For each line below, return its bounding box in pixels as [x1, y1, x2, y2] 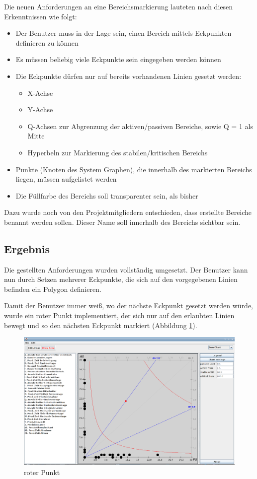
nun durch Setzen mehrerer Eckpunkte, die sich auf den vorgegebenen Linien [4, 274, 238, 284]
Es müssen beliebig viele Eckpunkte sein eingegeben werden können [15, 54, 221, 65]
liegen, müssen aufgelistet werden [15, 174, 117, 184]
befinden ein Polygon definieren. [4, 283, 101, 294]
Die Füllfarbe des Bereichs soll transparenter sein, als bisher [15, 190, 198, 201]
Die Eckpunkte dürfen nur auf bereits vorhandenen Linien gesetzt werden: [15, 70, 242, 81]
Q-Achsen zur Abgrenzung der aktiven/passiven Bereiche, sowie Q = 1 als [27, 121, 253, 131]
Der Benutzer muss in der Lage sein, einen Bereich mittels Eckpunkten [15, 28, 232, 38]
